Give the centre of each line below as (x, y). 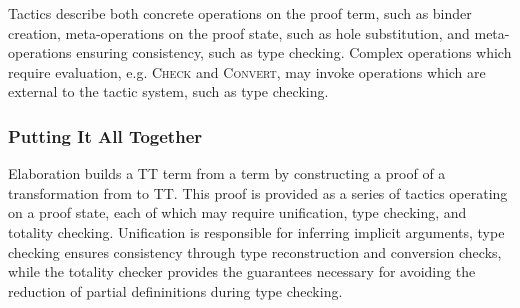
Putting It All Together (105, 135)
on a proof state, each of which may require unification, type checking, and (237, 212)
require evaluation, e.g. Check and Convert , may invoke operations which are (247, 71)
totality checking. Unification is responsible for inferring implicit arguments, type (256, 231)
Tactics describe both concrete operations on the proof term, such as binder (240, 13)
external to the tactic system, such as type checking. (168, 91)
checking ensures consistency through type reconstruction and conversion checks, (255, 251)
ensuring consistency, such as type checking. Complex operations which (294, 52)
